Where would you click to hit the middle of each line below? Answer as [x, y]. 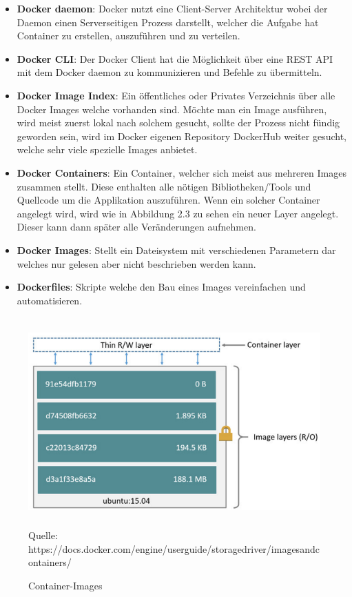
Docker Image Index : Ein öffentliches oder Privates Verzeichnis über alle [176, 95]
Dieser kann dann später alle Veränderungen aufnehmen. [136, 227]
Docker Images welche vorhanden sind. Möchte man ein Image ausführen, [172, 109]
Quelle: [43, 535]
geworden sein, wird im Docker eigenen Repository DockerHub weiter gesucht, [182, 136]
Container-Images [65, 586]
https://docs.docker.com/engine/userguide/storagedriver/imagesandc [174, 548]
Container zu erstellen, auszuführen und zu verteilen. [128, 36]
